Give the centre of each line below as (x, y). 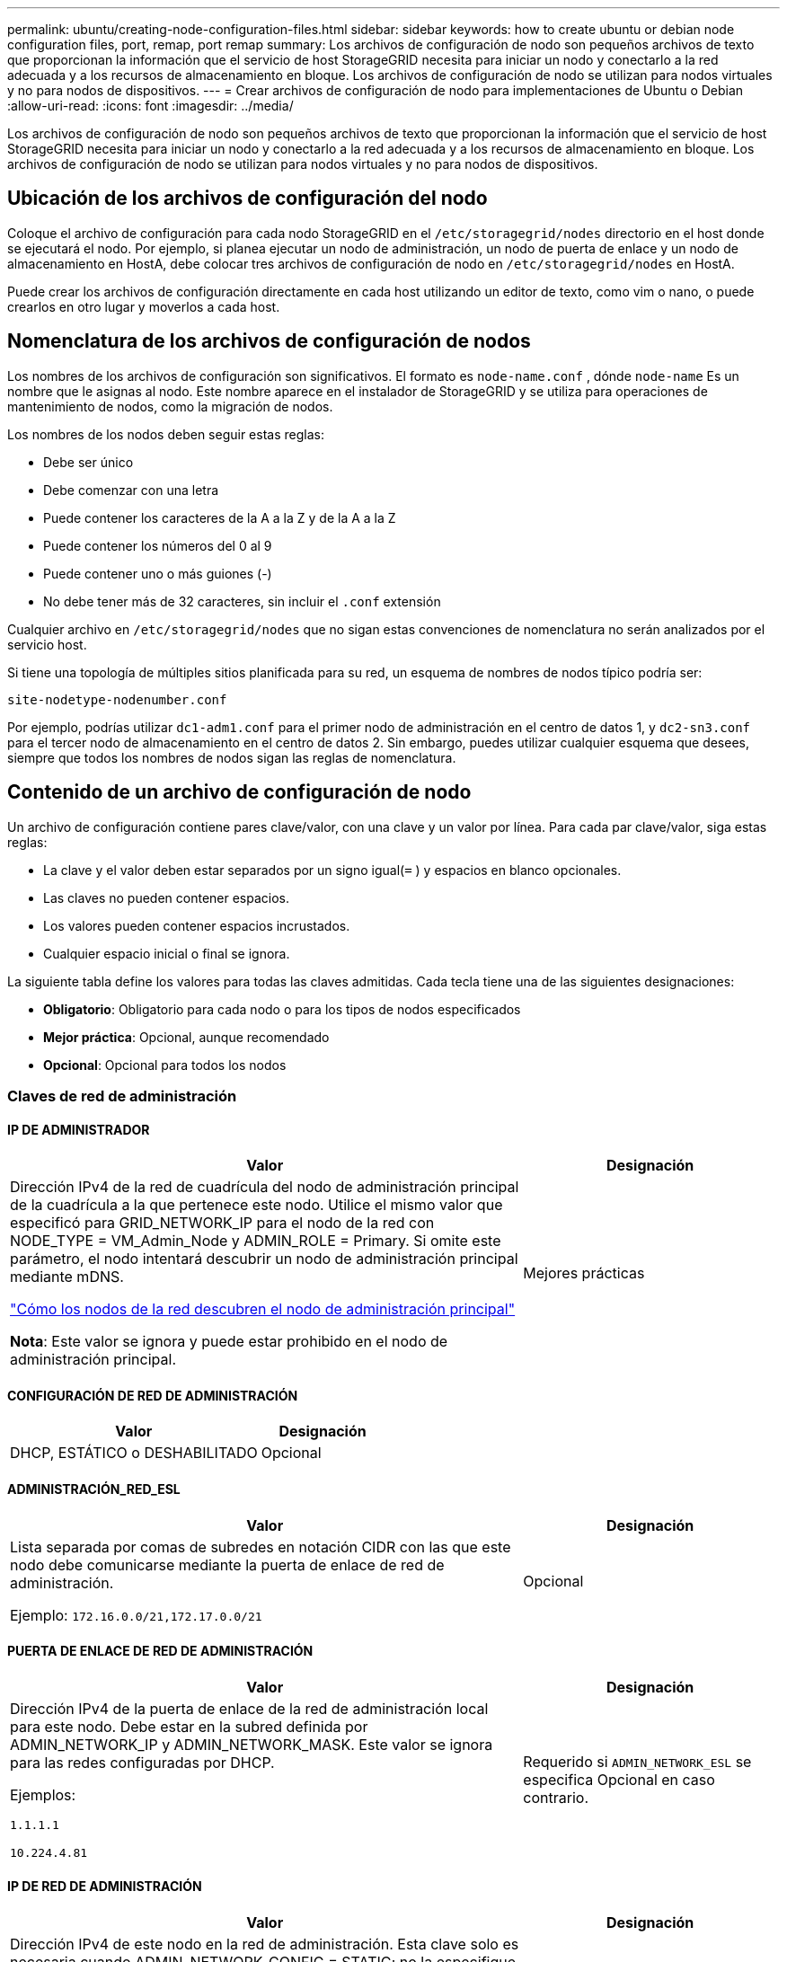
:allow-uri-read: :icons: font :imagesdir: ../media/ (150, 106)
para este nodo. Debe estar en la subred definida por (189, 1726)
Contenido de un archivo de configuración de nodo (239, 792)
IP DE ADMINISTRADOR (79, 1129)
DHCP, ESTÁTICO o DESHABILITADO (134, 1453)
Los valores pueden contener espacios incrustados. (197, 925)
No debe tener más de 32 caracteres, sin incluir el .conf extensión (242, 601)
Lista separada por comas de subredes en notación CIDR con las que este (261, 1547)
